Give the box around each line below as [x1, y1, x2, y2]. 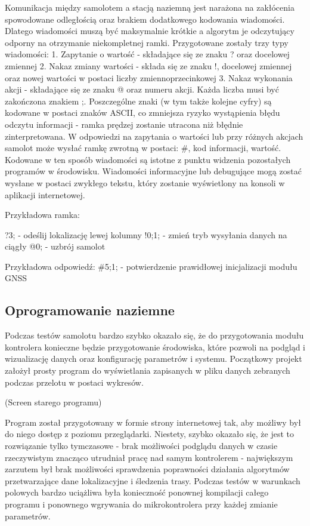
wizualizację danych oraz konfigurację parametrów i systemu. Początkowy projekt [5, 352, 302, 365]
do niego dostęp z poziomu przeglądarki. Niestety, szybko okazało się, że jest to [5, 427, 294, 440]
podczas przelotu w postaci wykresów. [5, 376, 144, 388]
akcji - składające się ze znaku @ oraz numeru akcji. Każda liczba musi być [5, 83, 279, 96]
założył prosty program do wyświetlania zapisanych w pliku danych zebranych [5, 364, 290, 377]
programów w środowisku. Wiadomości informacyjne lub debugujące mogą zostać [5, 165, 302, 177]
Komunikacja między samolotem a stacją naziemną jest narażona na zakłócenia [5, 1, 294, 13]
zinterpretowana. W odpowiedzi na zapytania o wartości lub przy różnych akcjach [5, 130, 303, 142]
